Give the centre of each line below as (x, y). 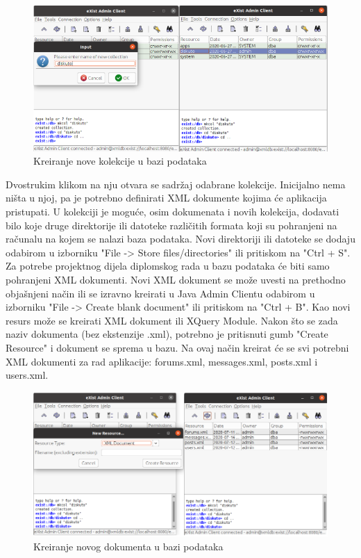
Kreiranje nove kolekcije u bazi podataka (120, 161)
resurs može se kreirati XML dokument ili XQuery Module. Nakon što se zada (172, 320)
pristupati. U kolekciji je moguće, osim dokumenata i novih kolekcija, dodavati (173, 211)
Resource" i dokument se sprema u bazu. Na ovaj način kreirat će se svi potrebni (177, 347)
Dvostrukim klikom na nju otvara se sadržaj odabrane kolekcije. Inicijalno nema (176, 184)
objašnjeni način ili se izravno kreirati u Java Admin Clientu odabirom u (160, 293)
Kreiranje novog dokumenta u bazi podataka (128, 546)
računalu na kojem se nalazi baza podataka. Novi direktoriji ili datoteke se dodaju (180, 239)
